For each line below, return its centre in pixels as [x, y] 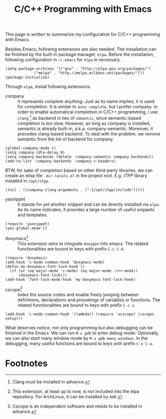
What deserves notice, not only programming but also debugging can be [79, 328]
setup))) [14, 319]
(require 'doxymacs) [26, 258]
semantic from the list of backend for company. [66, 139]
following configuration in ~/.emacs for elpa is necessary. [63, 60]
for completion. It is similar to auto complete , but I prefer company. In [88, 107]
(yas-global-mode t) [26, 228]
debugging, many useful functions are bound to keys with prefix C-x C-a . [79, 344]
